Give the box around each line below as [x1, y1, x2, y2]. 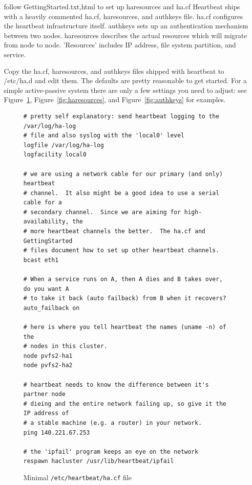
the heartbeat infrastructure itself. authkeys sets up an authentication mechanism [4, 21, 248, 31]
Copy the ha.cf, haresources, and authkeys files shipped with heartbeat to [4, 66, 224, 76]
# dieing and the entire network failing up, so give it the [23, 400, 227, 407]
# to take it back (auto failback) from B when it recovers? [23, 295, 227, 302]
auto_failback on [23, 304, 80, 311]
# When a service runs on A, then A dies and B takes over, [23, 276, 223, 283]
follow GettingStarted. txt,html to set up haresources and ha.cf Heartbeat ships [4, 1, 240, 11]
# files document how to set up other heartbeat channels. [23, 247, 219, 254]
